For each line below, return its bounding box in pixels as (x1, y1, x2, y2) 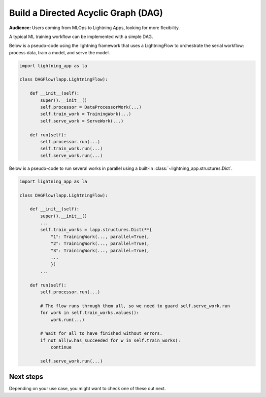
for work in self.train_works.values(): (40, 310, 139, 316)
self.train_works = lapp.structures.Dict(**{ (40, 227, 152, 233)
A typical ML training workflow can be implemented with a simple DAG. (9, 34, 153, 40)
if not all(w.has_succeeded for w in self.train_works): (40, 337, 181, 343)
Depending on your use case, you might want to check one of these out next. (9, 386, 166, 392)
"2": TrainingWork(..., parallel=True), (50, 241, 150, 246)
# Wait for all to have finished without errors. (40, 331, 163, 336)
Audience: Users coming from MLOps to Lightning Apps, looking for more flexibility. (9, 25, 180, 31)
